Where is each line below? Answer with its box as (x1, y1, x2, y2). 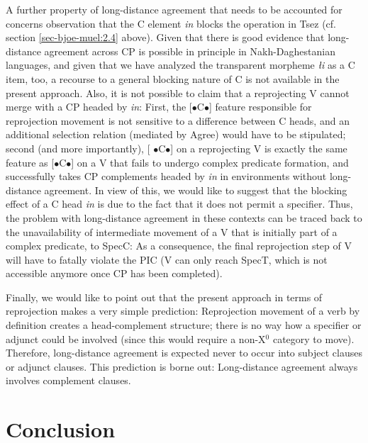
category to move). (272, 331, 355, 346)
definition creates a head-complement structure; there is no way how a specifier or (6, 318, 362, 332)
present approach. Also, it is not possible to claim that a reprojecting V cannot (6, 85, 350, 100)
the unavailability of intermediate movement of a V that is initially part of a (6, 224, 338, 239)
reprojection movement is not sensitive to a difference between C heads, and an (6, 113, 350, 128)
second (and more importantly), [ (6, 140, 150, 155)
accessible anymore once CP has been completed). (6, 266, 223, 281)
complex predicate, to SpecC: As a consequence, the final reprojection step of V (6, 238, 352, 253)
